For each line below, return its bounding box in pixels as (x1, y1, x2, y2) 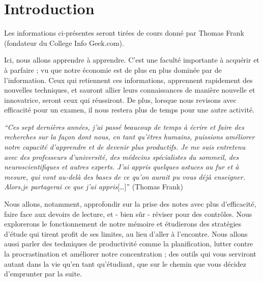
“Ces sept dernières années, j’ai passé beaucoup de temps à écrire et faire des (4, 121, 244, 132)
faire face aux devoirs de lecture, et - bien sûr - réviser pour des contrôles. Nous (4, 208, 252, 219)
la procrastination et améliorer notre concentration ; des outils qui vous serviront (4, 248, 256, 259)
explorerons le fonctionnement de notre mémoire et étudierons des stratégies (4, 218, 242, 229)
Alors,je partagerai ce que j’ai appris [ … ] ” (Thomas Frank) (4, 181, 183, 192)
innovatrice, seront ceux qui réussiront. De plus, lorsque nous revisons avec (4, 94, 237, 105)
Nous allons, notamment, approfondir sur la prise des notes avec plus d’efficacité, (4, 199, 256, 209)
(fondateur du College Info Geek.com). (4, 37, 124, 48)
